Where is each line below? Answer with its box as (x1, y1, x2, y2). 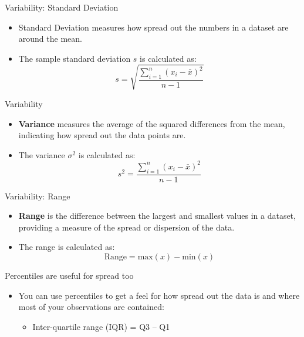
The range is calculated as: (18, 241, 115, 253)
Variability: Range (5, 189, 70, 202)
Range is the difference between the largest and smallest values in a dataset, (18, 209, 296, 222)
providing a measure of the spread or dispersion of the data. (18, 221, 235, 233)
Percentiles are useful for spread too (5, 269, 134, 281)
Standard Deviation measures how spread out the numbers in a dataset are (18, 21, 289, 33)
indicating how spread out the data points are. (18, 129, 186, 141)
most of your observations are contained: (18, 301, 164, 313)
